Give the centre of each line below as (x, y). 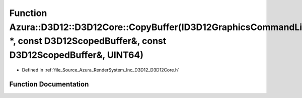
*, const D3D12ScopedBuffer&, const (88, 41)
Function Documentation (49, 84)
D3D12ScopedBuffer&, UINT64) (76, 55)
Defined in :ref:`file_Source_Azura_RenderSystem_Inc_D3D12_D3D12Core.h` (101, 69)
